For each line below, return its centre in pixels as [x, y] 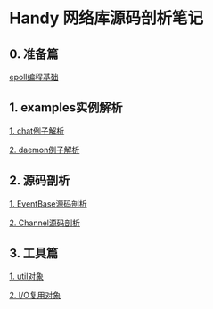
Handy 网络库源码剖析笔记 [106, 18]
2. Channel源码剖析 [45, 223]
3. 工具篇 [34, 253]
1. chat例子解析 [37, 131]
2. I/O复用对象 [35, 296]
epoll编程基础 [34, 77]
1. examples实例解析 [66, 108]
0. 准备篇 [34, 54]
